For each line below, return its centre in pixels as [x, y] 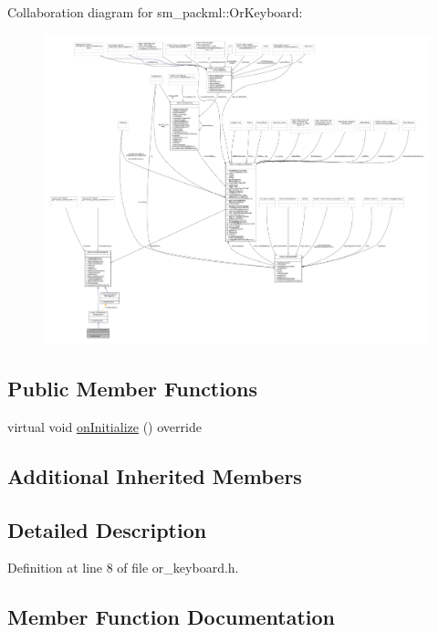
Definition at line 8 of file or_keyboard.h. [123, 568]
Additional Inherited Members [155, 475]
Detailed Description [107, 529]
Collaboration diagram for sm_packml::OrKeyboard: [155, 12]
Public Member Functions [132, 389]
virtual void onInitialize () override [104, 426]
